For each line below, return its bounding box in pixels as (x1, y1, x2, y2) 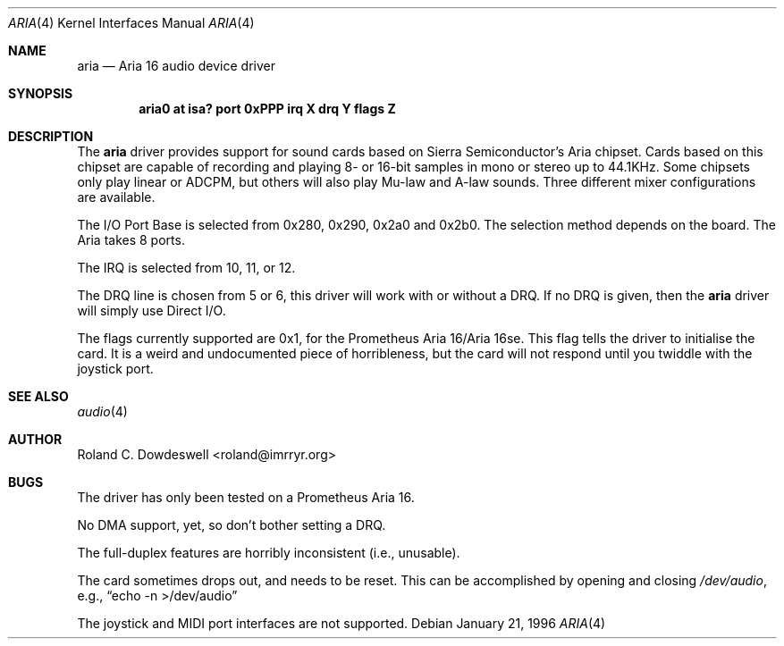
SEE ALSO (8, 389, 69, 404)
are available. (77, 189, 156, 205)
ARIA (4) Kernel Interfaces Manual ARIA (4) (8, 15, 255, 30)
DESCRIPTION (8, 129, 94, 144)
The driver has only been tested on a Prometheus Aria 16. (77, 490, 415, 505)
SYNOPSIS (8, 86, 73, 101)
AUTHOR (8, 432, 63, 447)
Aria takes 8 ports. (77, 232, 185, 247)
